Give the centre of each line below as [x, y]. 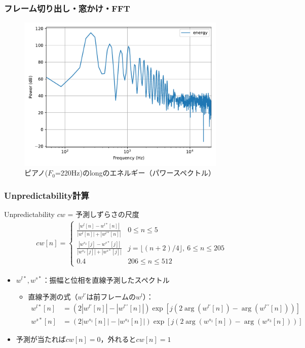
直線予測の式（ [53, 297]
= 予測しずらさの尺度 [103, 214]
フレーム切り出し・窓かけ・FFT [67, 8]
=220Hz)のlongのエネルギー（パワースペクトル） [135, 173]
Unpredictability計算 [47, 195]
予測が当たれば [41, 339]
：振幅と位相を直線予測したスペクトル [106, 279]
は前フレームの [111, 297]
